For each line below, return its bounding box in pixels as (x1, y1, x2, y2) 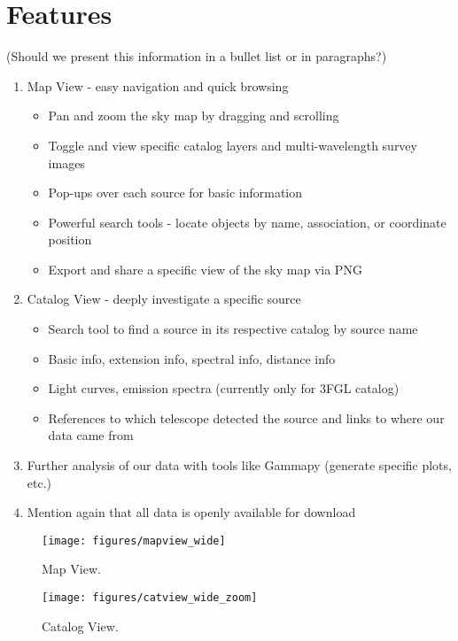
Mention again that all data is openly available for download (27, 503, 356, 521)
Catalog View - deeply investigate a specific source (27, 290, 301, 308)
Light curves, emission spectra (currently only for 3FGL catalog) (48, 379, 400, 398)
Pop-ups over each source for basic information (48, 183, 303, 202)
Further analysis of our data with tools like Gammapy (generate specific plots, (27, 456, 452, 475)
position (48, 230, 92, 249)
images (48, 153, 85, 172)
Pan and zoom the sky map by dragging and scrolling (48, 106, 339, 125)
